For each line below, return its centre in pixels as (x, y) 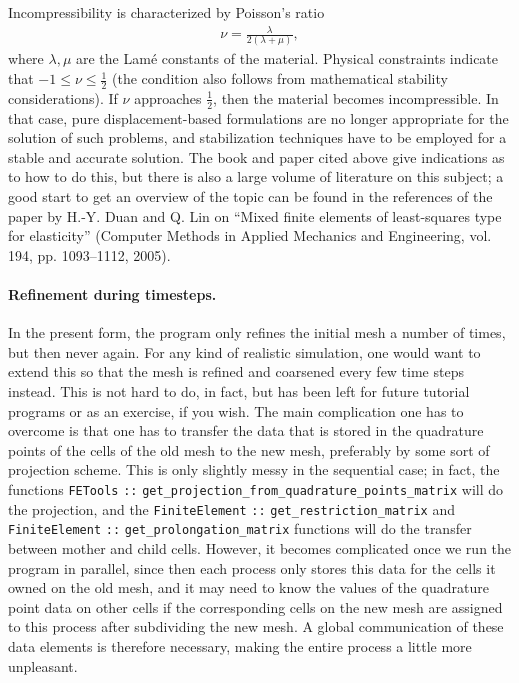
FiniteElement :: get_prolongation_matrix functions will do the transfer (240, 528)
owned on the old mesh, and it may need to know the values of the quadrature (248, 587)
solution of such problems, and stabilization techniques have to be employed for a (257, 137)
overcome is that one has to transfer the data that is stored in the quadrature (246, 430)
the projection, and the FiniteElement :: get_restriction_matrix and (231, 508)
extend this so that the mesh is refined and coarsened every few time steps (236, 371)
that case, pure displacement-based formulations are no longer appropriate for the (258, 117)
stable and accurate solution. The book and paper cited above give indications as (256, 156)
